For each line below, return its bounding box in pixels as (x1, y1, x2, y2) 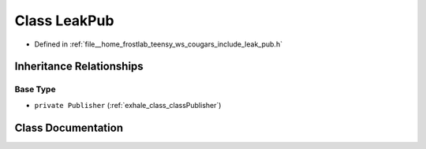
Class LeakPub (14, 12, 114, 29)
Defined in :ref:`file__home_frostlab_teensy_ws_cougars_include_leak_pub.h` (34, 39, 283, 49)
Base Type (14, 84, 56, 95)
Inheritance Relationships (14, 60, 144, 73)
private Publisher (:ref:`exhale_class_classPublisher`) (34, 100, 222, 110)
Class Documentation (14, 121, 124, 134)
